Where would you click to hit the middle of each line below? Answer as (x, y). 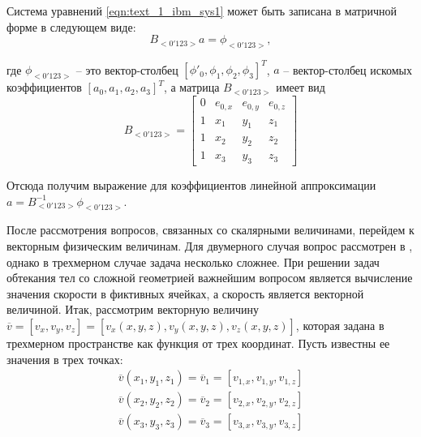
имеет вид (301, 87)
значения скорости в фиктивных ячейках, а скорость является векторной (185, 293)
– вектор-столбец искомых (348, 69)
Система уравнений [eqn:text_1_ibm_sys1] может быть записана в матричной (202, 11)
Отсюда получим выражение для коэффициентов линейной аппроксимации (191, 185)
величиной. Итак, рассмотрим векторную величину (133, 309)
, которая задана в (340, 325)
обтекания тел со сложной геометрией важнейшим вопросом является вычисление (210, 278)
